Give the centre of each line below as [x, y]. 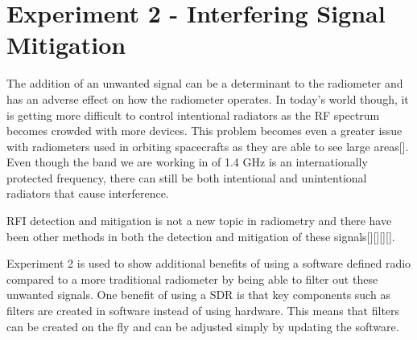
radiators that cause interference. [88, 193]
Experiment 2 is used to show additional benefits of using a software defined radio [209, 263]
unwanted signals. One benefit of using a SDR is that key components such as [198, 295]
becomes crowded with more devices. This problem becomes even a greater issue [204, 131]
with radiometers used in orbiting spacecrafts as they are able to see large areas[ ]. [208, 146]
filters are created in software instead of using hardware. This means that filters [203, 311]
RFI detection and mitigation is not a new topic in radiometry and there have [199, 221]
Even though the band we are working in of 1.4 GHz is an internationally [187, 162]
